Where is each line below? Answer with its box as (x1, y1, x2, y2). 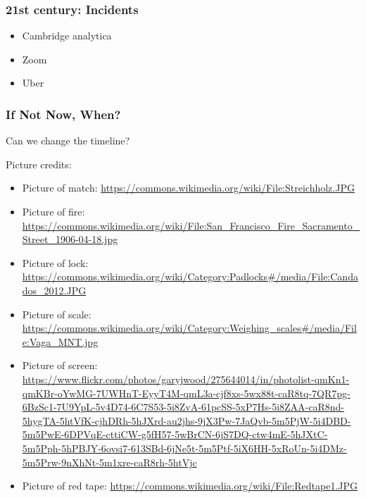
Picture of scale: (22, 306, 91, 321)
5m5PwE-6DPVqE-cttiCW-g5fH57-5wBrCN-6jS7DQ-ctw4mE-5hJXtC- (22, 427, 328, 442)
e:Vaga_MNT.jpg (22, 334, 99, 349)
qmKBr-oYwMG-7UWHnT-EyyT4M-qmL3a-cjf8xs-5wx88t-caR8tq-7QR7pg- (22, 385, 351, 400)
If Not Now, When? (6, 105, 121, 123)
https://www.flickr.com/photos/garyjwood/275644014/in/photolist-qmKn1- (22, 371, 350, 386)
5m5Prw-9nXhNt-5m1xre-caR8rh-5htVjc (22, 454, 197, 469)
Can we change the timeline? (6, 133, 130, 148)
